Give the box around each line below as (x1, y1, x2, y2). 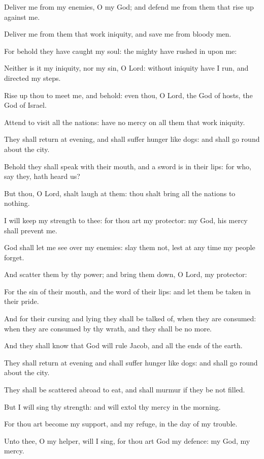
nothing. (4, 198, 30, 208)
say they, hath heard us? (4, 171, 80, 181)
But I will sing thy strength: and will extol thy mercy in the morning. (4, 401, 221, 412)
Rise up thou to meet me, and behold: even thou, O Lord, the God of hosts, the (4, 89, 253, 100)
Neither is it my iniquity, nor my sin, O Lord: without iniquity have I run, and (4, 63, 249, 73)
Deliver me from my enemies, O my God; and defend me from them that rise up (4, 2, 254, 12)
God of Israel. (4, 100, 47, 110)
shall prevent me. (4, 225, 57, 235)
